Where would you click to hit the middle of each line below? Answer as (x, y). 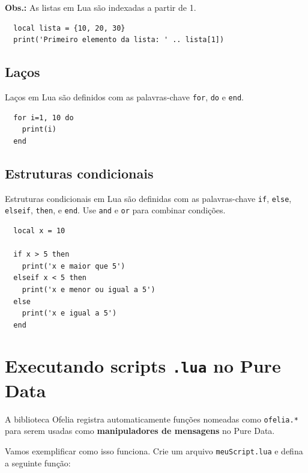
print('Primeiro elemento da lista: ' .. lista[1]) (119, 40)
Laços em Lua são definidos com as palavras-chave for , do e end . (124, 96)
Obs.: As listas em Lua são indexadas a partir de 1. (101, 7)
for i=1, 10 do (44, 117)
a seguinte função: (38, 462)
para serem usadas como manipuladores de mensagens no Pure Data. (140, 431)
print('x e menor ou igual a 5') (89, 289)
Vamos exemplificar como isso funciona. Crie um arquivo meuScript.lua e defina (154, 450)
